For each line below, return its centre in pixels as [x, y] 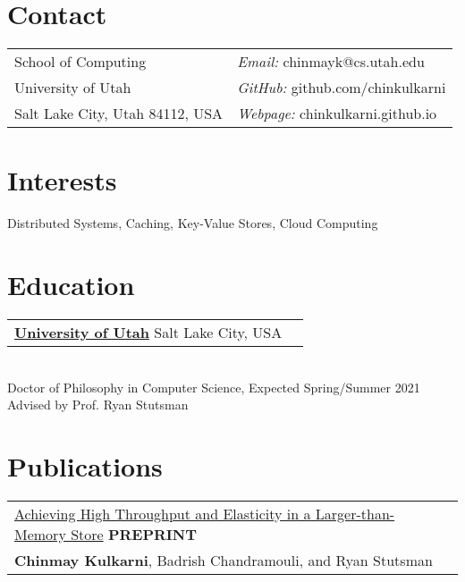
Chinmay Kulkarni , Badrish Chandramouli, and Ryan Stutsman [224, 560]
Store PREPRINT [134, 534]
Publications [85, 465]
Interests [62, 180]
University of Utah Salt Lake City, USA [148, 332]
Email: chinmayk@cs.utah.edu [331, 62]
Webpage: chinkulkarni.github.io [337, 114]
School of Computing [80, 62]
